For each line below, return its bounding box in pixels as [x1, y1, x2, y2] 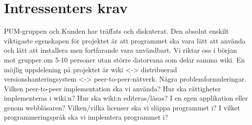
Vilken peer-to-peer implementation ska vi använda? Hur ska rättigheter [4, 83, 221, 93]
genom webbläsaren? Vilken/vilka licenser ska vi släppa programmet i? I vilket [4, 102, 240, 112]
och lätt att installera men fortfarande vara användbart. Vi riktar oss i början [4, 45, 237, 55]
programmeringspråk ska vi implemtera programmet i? [4, 112, 168, 122]
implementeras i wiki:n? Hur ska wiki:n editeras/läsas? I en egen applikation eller [4, 93, 248, 103]
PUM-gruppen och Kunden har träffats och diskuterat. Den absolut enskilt [4, 26, 229, 36]
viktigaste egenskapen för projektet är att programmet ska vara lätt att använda [4, 35, 246, 45]
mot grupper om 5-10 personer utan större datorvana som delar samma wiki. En [4, 54, 245, 64]
